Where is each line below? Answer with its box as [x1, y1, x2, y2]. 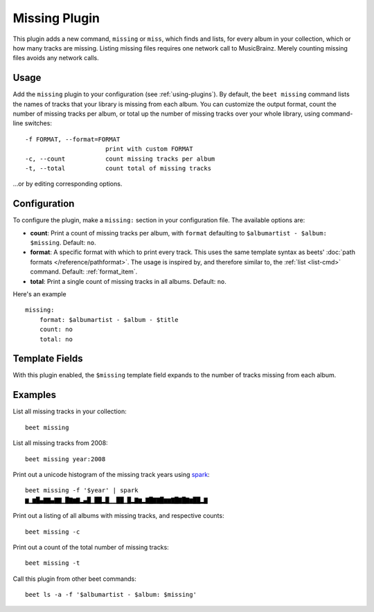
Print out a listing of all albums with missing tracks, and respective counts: [12, 512, 224, 520]
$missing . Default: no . [30, 239, 96, 247]
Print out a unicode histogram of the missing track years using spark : [12, 470, 211, 478]
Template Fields [12, 353, 83, 365]
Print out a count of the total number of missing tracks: [12, 543, 169, 551]
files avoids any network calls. [12, 54, 100, 62]
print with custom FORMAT [105, 145, 193, 153]
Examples [12, 389, 57, 401]
